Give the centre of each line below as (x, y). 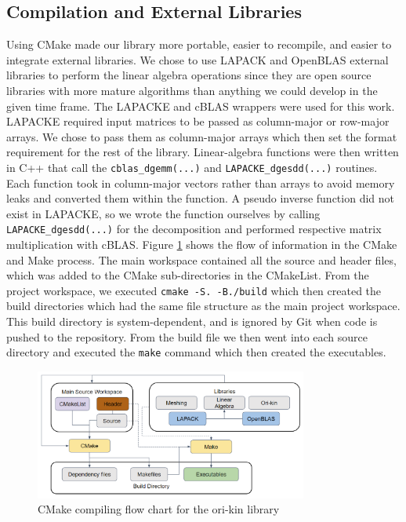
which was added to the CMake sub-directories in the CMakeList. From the (188, 275)
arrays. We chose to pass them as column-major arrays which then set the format (202, 136)
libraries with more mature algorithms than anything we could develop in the (192, 90)
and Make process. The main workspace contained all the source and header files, (201, 259)
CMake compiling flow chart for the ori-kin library (159, 509)
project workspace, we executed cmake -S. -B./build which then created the (194, 290)
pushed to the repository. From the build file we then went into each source (187, 336)
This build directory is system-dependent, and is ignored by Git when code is (192, 321)
